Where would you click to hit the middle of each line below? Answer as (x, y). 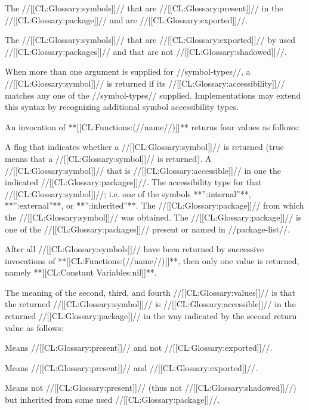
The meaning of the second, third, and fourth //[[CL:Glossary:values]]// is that (150, 292)
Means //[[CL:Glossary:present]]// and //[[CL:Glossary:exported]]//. (131, 367)
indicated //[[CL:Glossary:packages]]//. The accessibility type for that (133, 182)
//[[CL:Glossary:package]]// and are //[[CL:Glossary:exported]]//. (126, 19)
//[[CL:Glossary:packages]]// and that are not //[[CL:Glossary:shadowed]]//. (146, 51)
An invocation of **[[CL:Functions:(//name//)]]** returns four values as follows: (152, 126)
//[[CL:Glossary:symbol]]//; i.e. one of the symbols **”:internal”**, (128, 193)
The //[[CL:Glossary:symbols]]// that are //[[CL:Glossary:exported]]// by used (150, 40)
